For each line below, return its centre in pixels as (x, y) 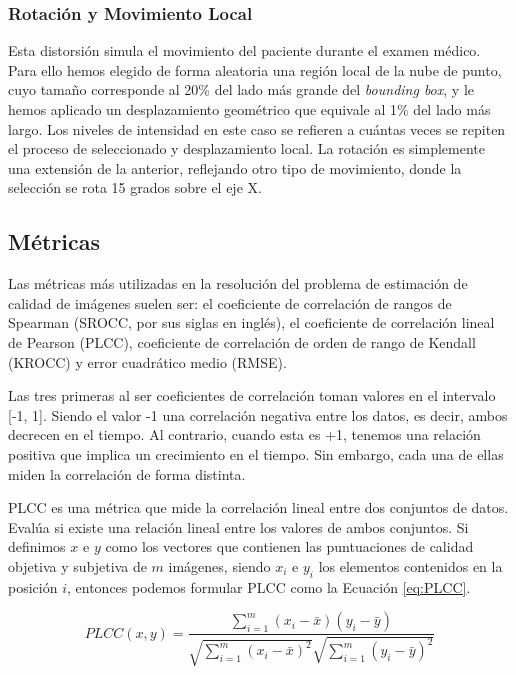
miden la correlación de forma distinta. (127, 473)
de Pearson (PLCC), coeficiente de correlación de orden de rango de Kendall (242, 341)
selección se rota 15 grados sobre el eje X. (135, 187)
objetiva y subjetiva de (77, 565)
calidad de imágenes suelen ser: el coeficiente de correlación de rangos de (230, 302)
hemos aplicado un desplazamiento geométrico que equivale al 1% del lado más (249, 109)
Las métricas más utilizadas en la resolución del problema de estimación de (238, 283)
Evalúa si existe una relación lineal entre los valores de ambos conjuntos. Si (238, 526)
